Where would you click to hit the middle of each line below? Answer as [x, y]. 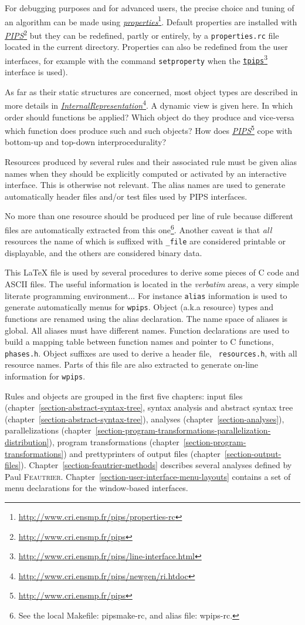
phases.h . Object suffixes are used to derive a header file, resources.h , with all [151, 353]
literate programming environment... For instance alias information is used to [146, 295]
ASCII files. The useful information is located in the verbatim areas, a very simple [152, 284]
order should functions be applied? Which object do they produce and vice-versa [150, 117]
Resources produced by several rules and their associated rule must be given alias [151, 161]
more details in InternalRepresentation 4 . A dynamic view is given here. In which [149, 104]
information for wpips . [45, 376]
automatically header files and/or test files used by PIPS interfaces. [126, 196]
